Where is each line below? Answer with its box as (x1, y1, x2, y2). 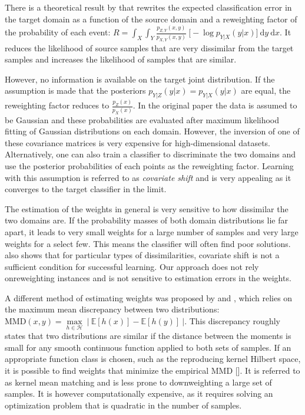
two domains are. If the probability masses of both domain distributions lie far (5, 214, 288, 226)
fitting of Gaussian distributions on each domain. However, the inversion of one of (5, 125, 300, 137)
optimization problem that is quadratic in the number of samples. (5, 398, 242, 411)
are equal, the (241, 84, 291, 97)
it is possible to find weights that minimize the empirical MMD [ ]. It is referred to (5, 364, 300, 377)
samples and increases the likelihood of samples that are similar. (5, 53, 237, 65)
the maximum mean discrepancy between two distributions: (5, 303, 220, 315)
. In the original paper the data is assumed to (132, 99, 297, 111)
